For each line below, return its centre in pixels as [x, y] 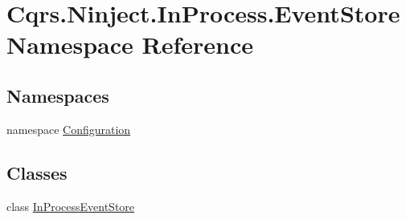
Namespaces [58, 95]
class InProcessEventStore [71, 206]
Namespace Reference [130, 45]
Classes [37, 172]
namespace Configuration [69, 129]
